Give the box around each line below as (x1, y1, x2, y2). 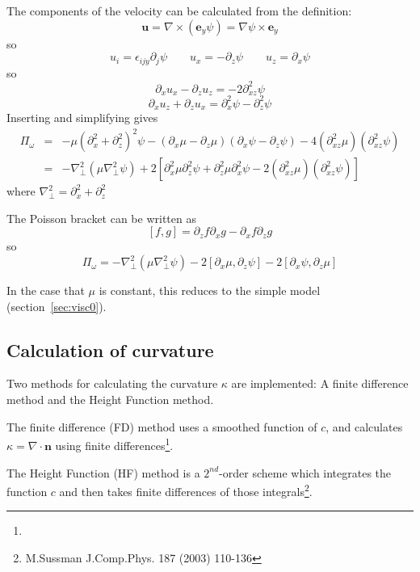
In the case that (6, 282, 85, 299)
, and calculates (325, 418, 403, 435)
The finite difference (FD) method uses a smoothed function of (6, 418, 317, 435)
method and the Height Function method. (6, 391, 214, 408)
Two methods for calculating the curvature (6, 375, 218, 392)
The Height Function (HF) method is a (6, 464, 200, 481)
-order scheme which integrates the (219, 464, 392, 481)
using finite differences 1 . (55, 435, 174, 453)
